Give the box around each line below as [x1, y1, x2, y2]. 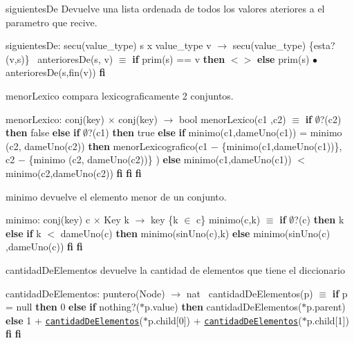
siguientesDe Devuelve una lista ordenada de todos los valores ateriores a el [6, 1, 325, 15]
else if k [6, 225, 41, 240]
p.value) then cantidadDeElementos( [145, 299, 302, 314]
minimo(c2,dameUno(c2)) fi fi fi [6, 165, 142, 180]
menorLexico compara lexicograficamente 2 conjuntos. [6, 88, 234, 102]
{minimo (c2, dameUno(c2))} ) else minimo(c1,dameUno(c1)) [28, 152, 292, 167]
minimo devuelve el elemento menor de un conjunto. [6, 189, 227, 203]
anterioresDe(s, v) [37, 51, 113, 66]
